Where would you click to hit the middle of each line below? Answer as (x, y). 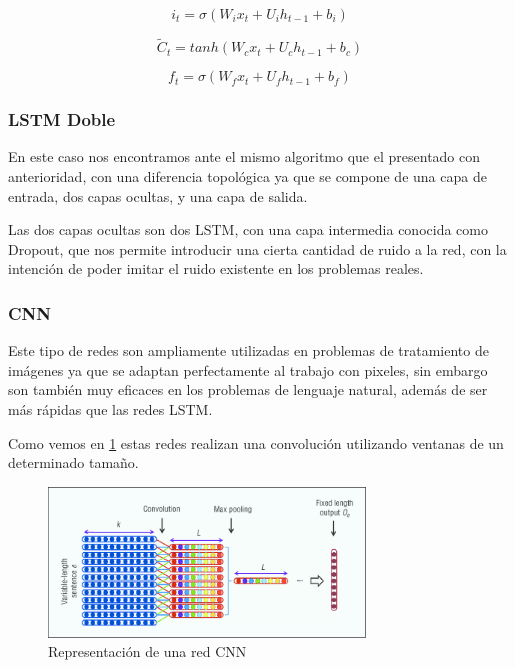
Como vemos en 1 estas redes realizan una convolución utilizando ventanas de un (256, 442)
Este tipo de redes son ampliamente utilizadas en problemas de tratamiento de (248, 350)
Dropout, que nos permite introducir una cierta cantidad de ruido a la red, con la (257, 248)
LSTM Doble (62, 119)
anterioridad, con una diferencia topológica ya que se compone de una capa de (247, 176)
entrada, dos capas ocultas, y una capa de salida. (158, 195)
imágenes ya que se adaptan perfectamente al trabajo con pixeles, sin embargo (248, 369)
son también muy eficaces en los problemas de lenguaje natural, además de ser (248, 389)
